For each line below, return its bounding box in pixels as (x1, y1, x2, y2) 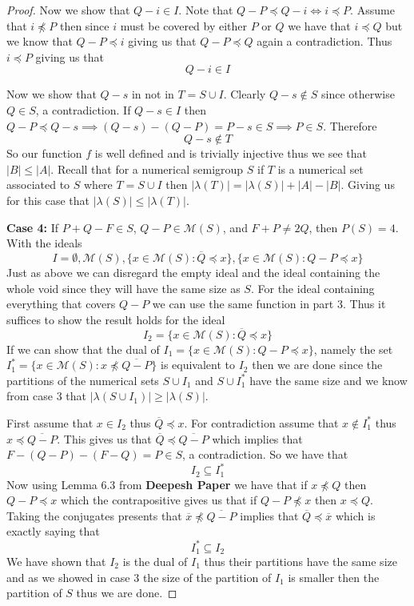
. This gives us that (57, 430, 152, 447)
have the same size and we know (249, 371, 408, 388)
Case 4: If (6, 219, 59, 235)
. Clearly (223, 86, 266, 102)
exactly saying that (6, 523, 100, 540)
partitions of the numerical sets (6, 371, 159, 388)
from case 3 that (6, 387, 87, 404)
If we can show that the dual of (6, 340, 160, 357)
